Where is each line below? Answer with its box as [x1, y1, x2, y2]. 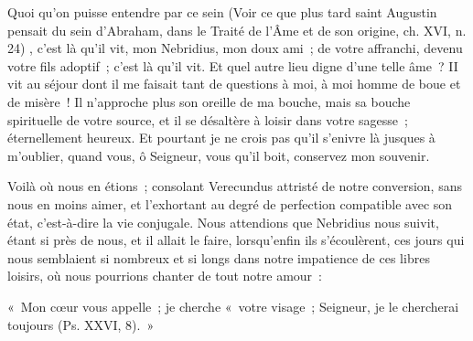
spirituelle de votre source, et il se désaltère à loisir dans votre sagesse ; [7, 110, 408, 129]
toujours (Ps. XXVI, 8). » [7, 314, 155, 334]
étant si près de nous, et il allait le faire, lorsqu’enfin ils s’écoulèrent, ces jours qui [7, 230, 465, 250]
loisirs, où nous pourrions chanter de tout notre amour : [7, 266, 322, 285]
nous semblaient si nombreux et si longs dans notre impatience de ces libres [7, 248, 430, 267]
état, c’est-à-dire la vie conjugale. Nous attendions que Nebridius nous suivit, [7, 212, 439, 231]
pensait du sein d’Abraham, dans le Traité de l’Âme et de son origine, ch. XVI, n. [7, 20, 467, 39]
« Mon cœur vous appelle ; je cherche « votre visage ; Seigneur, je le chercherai [7, 296, 459, 315]
